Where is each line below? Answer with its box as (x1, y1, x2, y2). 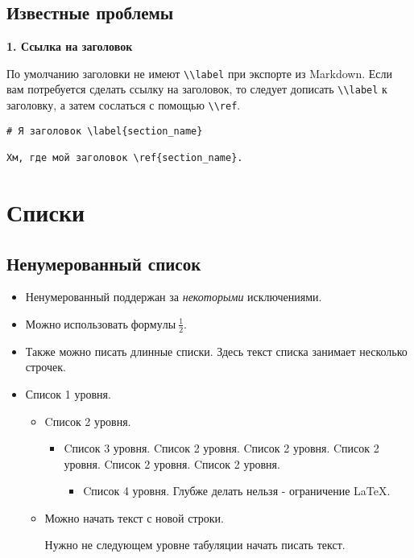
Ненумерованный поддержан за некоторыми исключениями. (25, 288, 322, 305)
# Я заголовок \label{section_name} (6, 125, 203, 137)
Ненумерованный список (6, 250, 201, 275)
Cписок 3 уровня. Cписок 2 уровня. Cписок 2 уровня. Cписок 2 (64, 440, 379, 457)
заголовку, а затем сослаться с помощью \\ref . (6, 97, 241, 114)
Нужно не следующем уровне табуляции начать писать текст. (44, 536, 346, 553)
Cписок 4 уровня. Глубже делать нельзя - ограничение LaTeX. (83, 482, 391, 499)
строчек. (25, 358, 66, 375)
